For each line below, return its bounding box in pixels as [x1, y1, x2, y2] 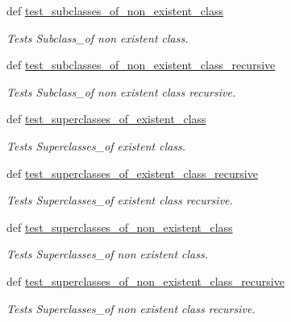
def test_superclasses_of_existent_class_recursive [6, 164, 258, 181]
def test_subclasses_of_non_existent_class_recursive [6, 56, 276, 73]
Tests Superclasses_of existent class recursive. [6, 192, 233, 208]
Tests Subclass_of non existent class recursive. [6, 83, 236, 100]
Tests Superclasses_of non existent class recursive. [6, 299, 256, 316]
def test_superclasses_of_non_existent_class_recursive [6, 272, 285, 289]
